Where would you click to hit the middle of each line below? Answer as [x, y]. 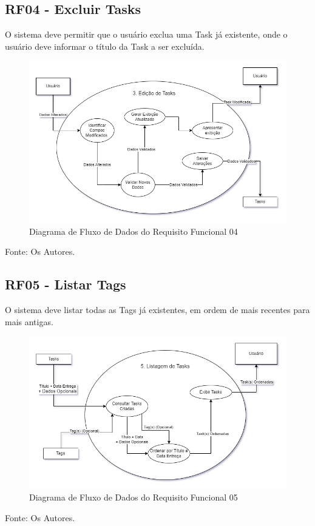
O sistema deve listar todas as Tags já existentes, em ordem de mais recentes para [157, 310]
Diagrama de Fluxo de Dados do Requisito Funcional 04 [134, 231]
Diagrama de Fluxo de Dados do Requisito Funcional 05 [134, 497]
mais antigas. [29, 321]
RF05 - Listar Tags [66, 284]
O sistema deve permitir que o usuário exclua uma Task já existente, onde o [146, 34]
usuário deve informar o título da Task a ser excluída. [105, 46]
